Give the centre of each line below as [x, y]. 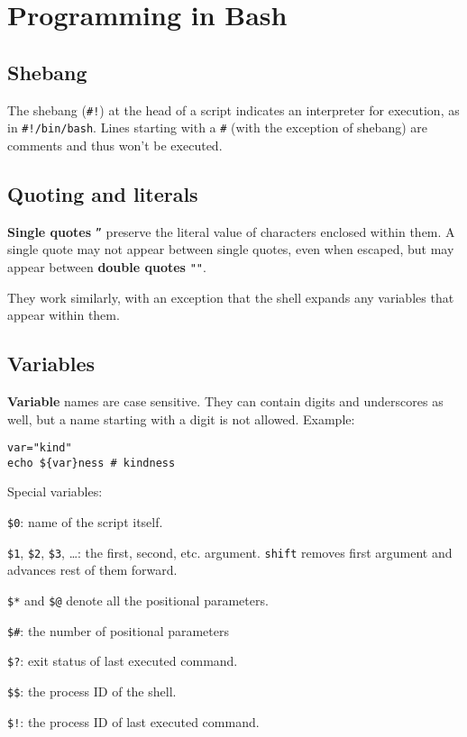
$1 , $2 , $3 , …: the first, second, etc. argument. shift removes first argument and [230, 552]
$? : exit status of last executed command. [123, 661]
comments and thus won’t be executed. [115, 145]
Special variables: [55, 491]
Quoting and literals [103, 193]
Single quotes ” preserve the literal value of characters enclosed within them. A [231, 231]
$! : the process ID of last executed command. [133, 721]
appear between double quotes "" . [107, 266]
